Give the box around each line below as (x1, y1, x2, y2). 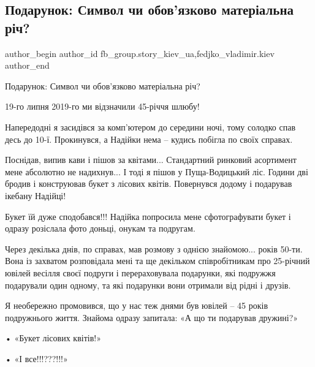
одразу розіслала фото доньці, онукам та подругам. (5, 222, 195, 235)
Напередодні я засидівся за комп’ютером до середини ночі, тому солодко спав (5, 120, 296, 133)
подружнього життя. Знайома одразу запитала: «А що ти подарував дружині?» (5, 311, 298, 323)
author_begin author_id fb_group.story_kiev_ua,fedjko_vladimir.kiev (5, 47, 275, 59)
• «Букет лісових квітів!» (5, 331, 101, 344)
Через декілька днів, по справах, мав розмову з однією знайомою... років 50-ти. (5, 242, 303, 255)
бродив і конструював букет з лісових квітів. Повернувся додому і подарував (5, 177, 292, 190)
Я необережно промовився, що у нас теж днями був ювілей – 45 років (5, 299, 268, 312)
